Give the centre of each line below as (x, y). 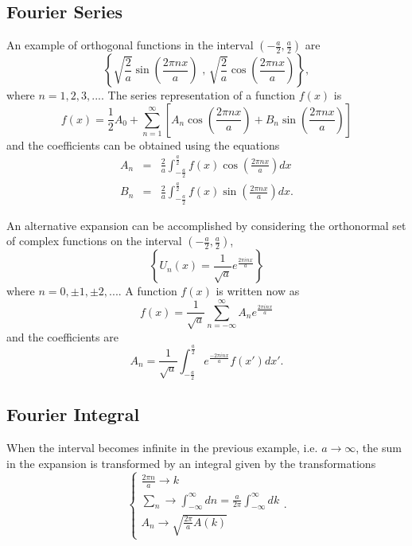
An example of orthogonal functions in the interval (130, 45)
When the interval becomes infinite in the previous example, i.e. (162, 448)
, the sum (379, 448)
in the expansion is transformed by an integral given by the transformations (191, 463)
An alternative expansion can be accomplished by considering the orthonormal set (206, 225)
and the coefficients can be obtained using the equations (143, 144)
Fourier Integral (73, 414)
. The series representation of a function (198, 95)
